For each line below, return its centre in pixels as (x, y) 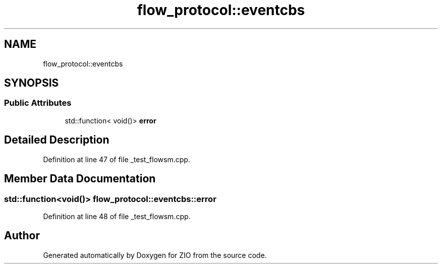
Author (22, 236)
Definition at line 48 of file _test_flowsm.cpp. (117, 216)
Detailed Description (57, 140)
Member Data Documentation (80, 179)
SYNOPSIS (32, 83)
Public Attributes (38, 103)
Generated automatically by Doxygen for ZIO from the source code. (155, 255)
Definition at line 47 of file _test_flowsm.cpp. (117, 159)
